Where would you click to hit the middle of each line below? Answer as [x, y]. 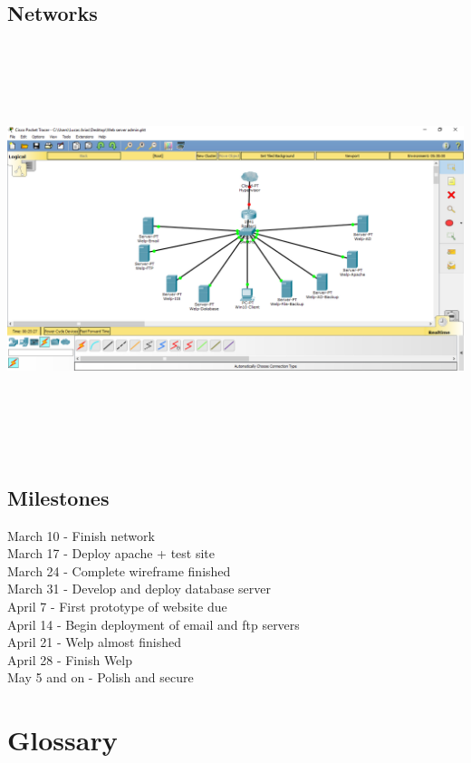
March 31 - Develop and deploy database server [139, 589]
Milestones [58, 497]
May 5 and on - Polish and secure [101, 677]
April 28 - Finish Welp [70, 659]
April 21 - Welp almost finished [94, 642]
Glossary [62, 740]
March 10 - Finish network [81, 535]
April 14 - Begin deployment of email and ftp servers [154, 624]
